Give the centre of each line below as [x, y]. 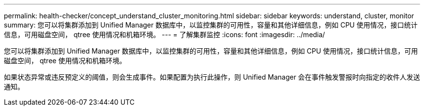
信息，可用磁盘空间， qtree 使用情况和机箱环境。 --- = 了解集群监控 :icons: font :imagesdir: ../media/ [165, 34]
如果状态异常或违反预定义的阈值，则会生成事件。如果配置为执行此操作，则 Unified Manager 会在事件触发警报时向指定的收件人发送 [212, 77]
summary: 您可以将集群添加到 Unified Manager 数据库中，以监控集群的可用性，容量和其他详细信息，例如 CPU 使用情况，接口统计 [211, 25]
